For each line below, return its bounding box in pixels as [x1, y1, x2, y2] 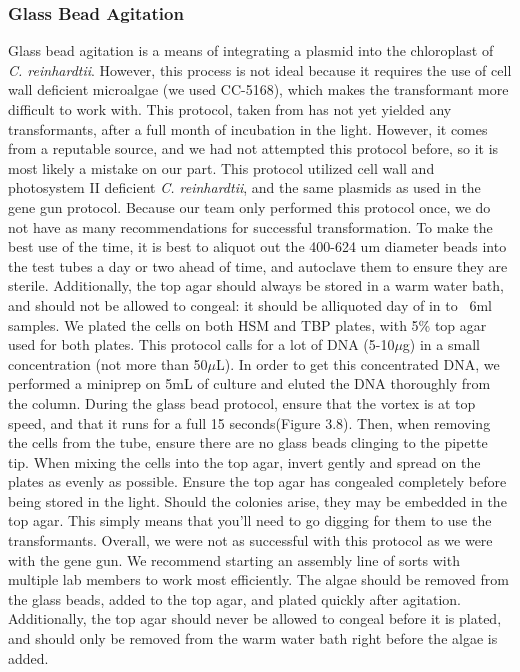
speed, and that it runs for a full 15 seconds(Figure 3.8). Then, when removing [8, 412, 491, 433]
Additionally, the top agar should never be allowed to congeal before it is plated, [8, 608, 502, 629]
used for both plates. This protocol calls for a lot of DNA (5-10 [8, 334, 395, 355]
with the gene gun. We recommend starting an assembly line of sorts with [8, 549, 460, 570]
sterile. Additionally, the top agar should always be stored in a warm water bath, [8, 275, 504, 296]
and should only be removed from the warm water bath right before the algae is [8, 628, 498, 649]
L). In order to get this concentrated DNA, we [216, 353, 500, 374]
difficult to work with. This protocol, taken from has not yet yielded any [8, 99, 452, 119]
